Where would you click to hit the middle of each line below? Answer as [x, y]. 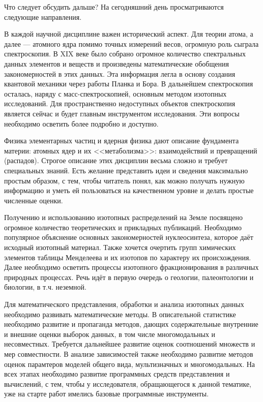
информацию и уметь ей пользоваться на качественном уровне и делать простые [129, 190]
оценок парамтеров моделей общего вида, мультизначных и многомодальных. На [130, 364]
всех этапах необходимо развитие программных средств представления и [117, 374]
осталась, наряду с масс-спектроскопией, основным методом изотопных [115, 93]
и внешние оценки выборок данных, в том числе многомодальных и [110, 334]
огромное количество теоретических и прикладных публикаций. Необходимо [123, 227]
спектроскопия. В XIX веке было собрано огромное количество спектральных [125, 54]
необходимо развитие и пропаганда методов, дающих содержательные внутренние [131, 324]
